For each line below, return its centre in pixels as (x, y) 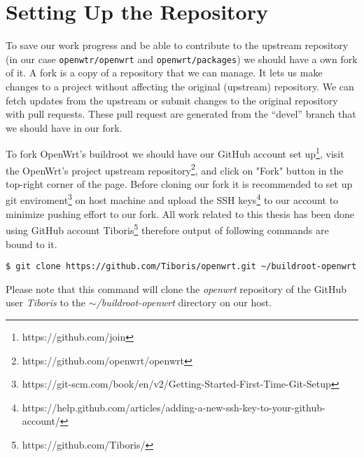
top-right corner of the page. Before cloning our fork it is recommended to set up (179, 183)
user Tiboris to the (46, 302)
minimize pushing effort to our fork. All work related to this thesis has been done (180, 213)
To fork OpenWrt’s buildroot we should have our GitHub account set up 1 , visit (175, 152)
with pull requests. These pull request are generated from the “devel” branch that (181, 114)
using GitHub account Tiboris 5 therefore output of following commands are (167, 229)
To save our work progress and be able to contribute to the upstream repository (177, 45)
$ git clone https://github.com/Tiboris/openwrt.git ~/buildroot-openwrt (181, 267)
